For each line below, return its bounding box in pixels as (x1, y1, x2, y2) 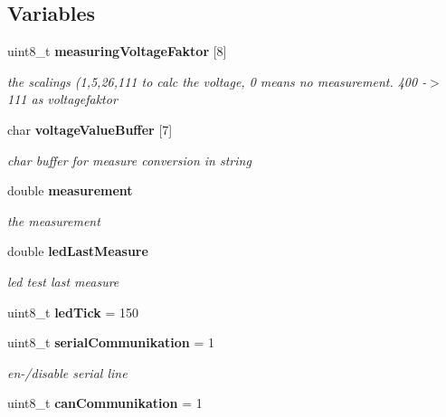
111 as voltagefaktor (7, 90, 118, 109)
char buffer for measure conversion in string (7, 150, 251, 169)
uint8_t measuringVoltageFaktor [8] (7, 42, 227, 61)
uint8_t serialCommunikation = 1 (7, 333, 214, 352)
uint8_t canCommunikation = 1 (7, 393, 203, 412)
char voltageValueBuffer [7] (7, 119, 173, 138)
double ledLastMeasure (7, 242, 148, 261)
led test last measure (7, 271, 119, 290)
